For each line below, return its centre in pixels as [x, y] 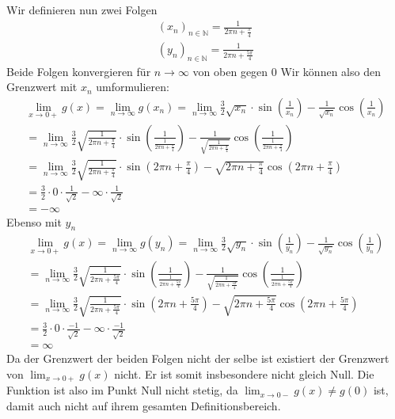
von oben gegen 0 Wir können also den [287, 71]
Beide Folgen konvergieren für [79, 71]
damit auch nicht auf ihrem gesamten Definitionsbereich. [144, 405]
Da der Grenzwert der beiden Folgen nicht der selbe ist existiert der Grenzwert [198, 358]
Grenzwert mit [42, 87]
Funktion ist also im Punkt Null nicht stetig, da [122, 390]
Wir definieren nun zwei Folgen [82, 10]
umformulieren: [133, 87]
